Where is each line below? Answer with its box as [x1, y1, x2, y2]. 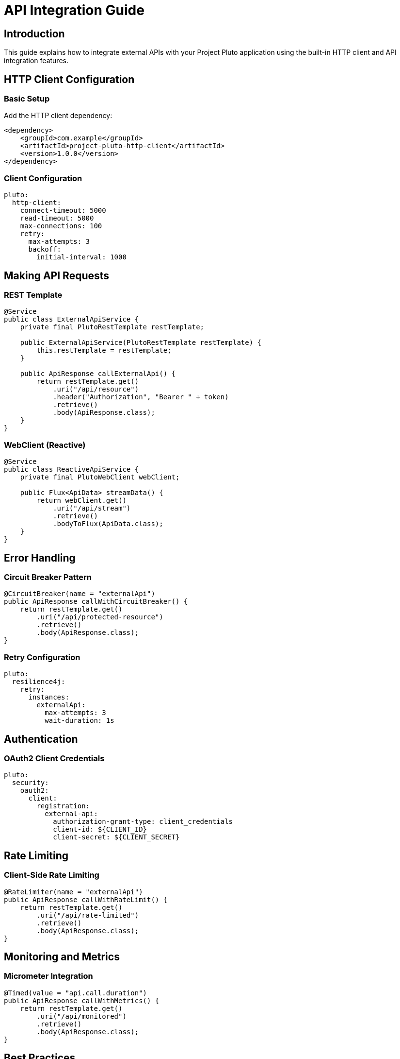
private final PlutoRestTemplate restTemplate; [20, 323, 205, 331]
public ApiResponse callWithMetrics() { [4, 996, 160, 1005]
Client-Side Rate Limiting [4, 870, 99, 880]
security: [12, 779, 49, 787]
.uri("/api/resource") [53, 385, 139, 393]
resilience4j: [12, 678, 65, 686]
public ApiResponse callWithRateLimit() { [4, 895, 168, 904]
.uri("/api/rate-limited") [36, 911, 139, 919]
